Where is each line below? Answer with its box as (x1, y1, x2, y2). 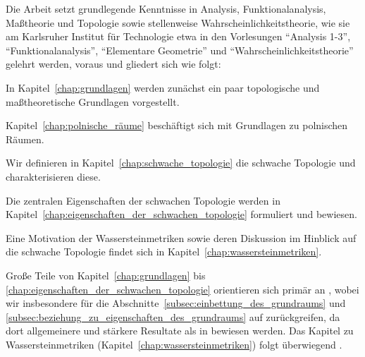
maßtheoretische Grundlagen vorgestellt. (6, 94, 180, 109)
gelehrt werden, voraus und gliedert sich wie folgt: (6, 56, 221, 71)
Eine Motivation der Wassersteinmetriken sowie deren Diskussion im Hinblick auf (6, 230, 357, 245)
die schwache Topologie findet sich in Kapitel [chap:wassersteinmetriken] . (6, 244, 322, 259)
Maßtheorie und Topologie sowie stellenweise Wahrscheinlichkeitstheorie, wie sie (6, 15, 350, 30)
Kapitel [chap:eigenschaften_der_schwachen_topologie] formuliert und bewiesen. (6, 207, 357, 222)
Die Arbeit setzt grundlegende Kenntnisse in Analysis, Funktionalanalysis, (6, 1, 326, 16)
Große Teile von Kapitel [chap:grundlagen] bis (6, 267, 206, 282)
